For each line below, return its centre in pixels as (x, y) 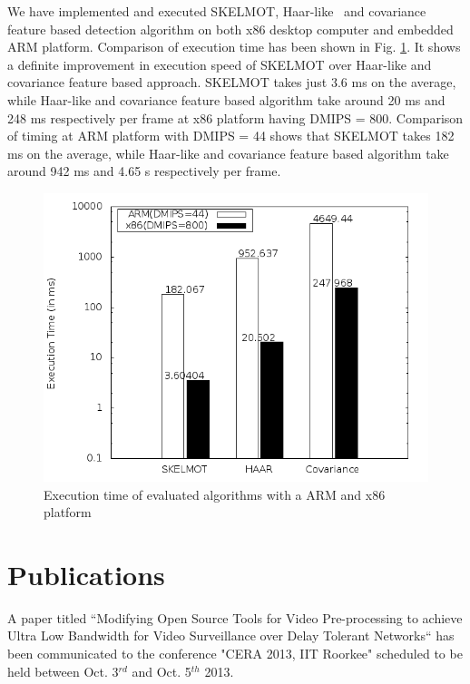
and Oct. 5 (162, 671)
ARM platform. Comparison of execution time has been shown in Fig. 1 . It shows (234, 47)
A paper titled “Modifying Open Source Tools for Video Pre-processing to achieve (235, 617)
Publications (86, 574)
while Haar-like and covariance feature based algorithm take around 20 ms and (226, 99)
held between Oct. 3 (63, 671)
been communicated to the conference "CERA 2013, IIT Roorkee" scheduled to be (235, 654)
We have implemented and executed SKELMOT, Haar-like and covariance (217, 11)
